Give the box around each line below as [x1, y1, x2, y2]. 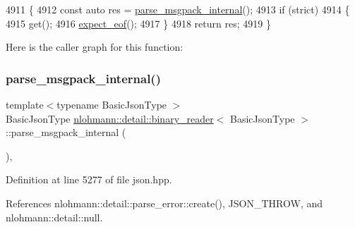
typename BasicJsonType [56, 97, 167, 111]
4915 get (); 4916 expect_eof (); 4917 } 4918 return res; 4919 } [6, 16, 271, 30]
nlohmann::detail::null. [6, 209, 103, 224]
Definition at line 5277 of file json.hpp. [6, 172, 172, 187]
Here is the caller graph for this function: [6, 39, 183, 54]
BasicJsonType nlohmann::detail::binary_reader [6, 111, 214, 125]
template [6, 97, 44, 111]
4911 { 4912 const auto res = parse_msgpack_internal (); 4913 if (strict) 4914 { [6, 2, 350, 16]
